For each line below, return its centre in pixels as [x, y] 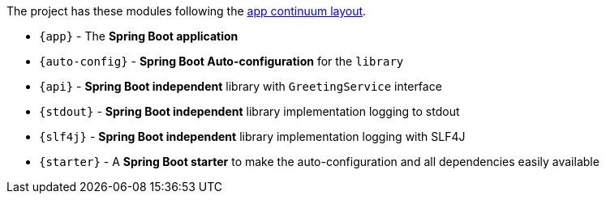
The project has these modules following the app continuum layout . [187, 11]
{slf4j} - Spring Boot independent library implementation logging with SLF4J [252, 136]
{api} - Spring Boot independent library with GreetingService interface [241, 86]
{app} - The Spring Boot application [139, 36]
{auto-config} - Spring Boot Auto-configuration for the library [221, 61]
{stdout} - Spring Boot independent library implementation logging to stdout [249, 111]
